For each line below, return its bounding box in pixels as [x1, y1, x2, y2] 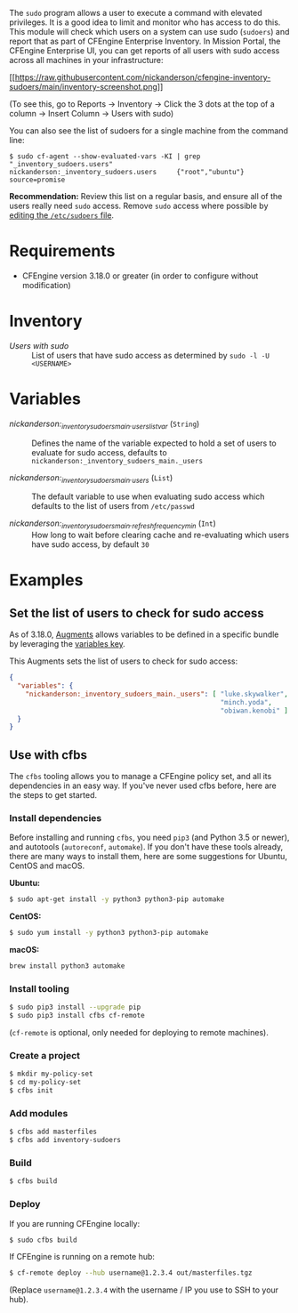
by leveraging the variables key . [9, 639, 126, 649]
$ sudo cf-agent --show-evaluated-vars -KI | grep [9, 152, 201, 161]
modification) [21, 279, 71, 290]
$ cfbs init [9, 1086, 53, 1095]
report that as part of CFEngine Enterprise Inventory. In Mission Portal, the [9, 36, 281, 46]
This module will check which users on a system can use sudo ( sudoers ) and [9, 27, 290, 36]
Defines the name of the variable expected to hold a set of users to [31, 438, 278, 448]
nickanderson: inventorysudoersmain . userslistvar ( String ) [9, 418, 200, 431]
